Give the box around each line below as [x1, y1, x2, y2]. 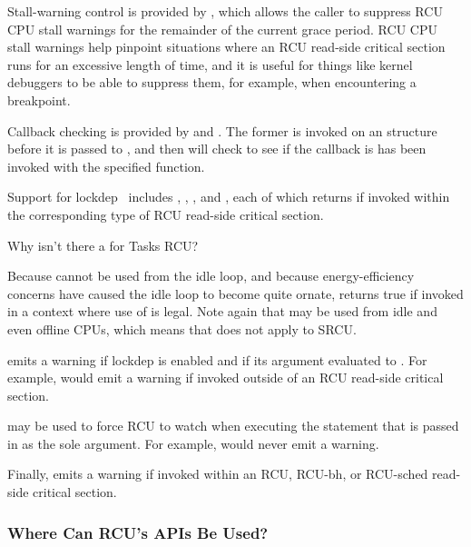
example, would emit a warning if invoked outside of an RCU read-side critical [7, 368, 444, 387]
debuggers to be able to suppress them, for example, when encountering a [7, 73, 417, 92]
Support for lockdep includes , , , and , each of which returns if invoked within [7, 187, 450, 206]
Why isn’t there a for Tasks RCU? [7, 235, 199, 254]
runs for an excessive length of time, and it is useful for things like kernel [7, 55, 413, 74]
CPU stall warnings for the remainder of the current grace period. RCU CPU [7, 19, 437, 38]
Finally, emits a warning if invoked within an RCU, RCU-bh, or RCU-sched [7, 464, 428, 483]
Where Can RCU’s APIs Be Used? [7, 521, 269, 543]
